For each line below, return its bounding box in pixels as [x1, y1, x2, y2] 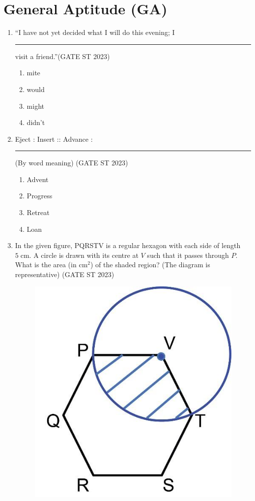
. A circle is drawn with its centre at [29, 250, 139, 260]
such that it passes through [147, 250, 229, 260]
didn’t [27, 117, 45, 127]
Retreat [27, 207, 50, 218]
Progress [27, 190, 53, 201]
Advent [27, 174, 49, 184]
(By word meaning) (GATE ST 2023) [15, 157, 128, 168]
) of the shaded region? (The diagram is [90, 259, 210, 270]
